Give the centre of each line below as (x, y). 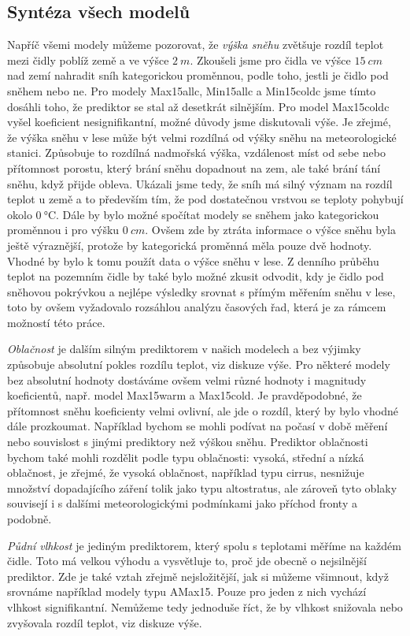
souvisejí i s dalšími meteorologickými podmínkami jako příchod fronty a (182, 503)
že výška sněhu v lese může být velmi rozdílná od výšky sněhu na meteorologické (202, 137)
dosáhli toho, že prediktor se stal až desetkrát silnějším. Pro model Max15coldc (198, 106)
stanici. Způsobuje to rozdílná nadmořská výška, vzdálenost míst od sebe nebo (196, 152)
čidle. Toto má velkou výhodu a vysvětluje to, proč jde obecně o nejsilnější (187, 561)
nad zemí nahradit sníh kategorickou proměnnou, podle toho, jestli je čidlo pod (198, 75)
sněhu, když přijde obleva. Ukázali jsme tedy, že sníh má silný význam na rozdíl (200, 183)
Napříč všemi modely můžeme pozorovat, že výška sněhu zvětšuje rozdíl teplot (196, 45)
